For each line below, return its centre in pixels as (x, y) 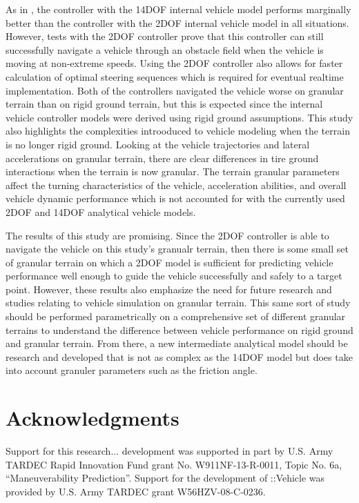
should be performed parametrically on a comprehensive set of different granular (176, 316)
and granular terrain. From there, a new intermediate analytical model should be (177, 343)
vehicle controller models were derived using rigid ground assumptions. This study (179, 117)
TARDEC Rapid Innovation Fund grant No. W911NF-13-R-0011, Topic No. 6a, (174, 464)
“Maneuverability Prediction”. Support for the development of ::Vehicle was (165, 478)
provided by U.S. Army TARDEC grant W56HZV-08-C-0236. (136, 491)
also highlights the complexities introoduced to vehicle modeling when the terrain (178, 131)
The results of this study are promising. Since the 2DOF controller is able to (167, 235)
